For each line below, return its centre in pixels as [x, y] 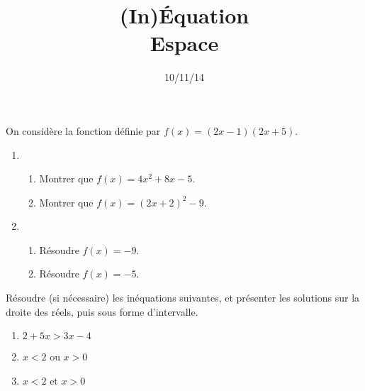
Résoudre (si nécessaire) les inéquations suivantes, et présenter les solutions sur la [183, 298]
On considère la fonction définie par [83, 130]
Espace [184, 43]
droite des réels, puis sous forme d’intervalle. [102, 311]
